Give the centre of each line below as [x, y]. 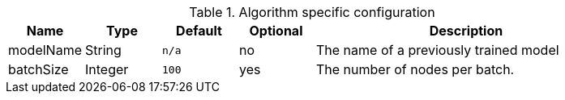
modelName [45, 50]
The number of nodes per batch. [415, 69]
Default [199, 31]
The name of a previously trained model [438, 50]
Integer [107, 69]
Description [466, 31]
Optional [276, 31]
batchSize [39, 69]
